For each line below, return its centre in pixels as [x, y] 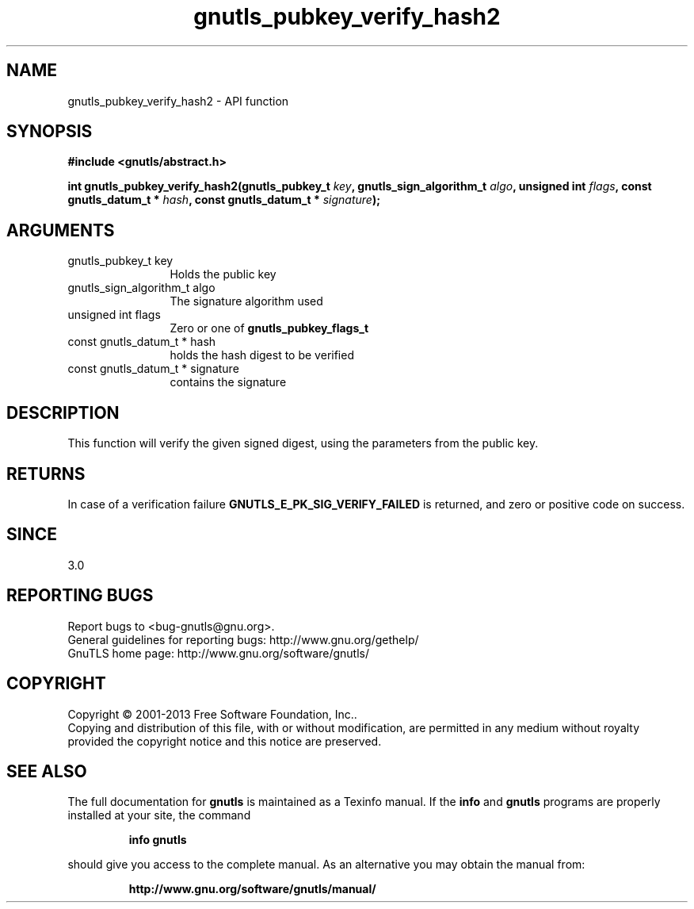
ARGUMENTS [61, 230]
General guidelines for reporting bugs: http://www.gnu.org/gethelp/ [243, 639]
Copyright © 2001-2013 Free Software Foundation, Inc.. [212, 714]
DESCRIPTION [63, 412]
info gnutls [158, 840]
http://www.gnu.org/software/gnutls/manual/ [252, 889]
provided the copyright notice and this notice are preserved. [225, 741]
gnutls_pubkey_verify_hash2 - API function [178, 101]
